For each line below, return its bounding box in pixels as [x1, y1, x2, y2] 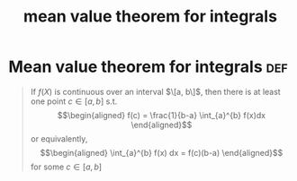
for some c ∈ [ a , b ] [30, 161, 103, 172]
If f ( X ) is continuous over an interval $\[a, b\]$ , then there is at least [30, 86, 281, 97]
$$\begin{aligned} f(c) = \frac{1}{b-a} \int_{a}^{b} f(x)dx [57, 109, 266, 120]
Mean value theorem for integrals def [8, 56, 289, 77]
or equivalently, [30, 133, 88, 144]
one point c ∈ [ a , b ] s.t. [30, 96, 118, 107]
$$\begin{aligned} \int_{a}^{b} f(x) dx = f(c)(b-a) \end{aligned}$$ [40, 147, 283, 158]
